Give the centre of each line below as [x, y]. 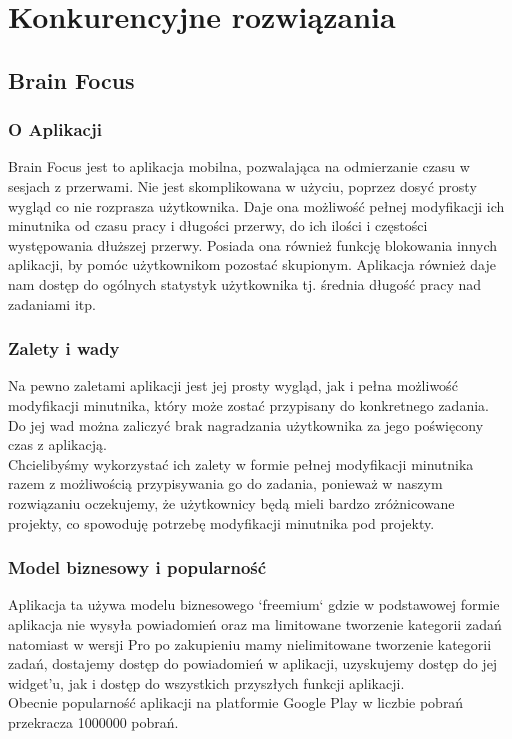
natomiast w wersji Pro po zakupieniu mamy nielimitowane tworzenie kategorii [250, 643]
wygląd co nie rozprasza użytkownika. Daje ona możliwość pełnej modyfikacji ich [256, 205]
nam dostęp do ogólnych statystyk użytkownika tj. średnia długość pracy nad [245, 283]
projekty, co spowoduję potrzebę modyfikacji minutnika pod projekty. [221, 522]
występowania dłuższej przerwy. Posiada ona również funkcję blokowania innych [253, 244]
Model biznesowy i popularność [137, 567]
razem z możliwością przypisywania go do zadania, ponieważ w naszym [225, 483]
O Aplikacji [55, 129]
